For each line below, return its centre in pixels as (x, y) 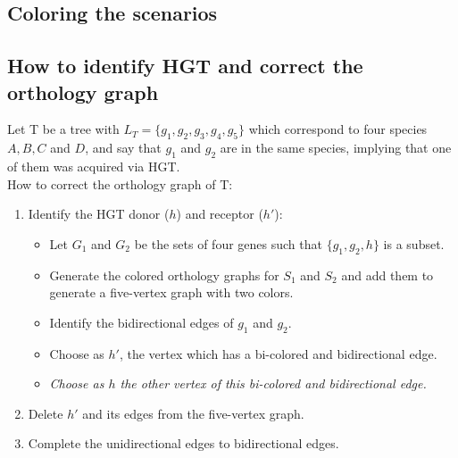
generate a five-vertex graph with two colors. (171, 292)
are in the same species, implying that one (336, 148)
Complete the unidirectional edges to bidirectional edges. (183, 443)
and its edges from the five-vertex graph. (193, 413)
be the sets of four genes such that (228, 243)
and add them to (387, 275)
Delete (46, 413)
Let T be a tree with (63, 129)
